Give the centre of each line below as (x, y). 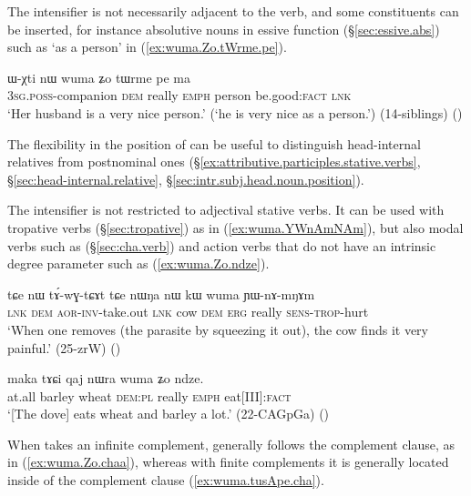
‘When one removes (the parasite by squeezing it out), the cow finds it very (218, 329)
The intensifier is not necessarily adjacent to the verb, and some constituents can (233, 11)
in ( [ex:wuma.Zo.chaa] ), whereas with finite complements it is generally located (228, 462)
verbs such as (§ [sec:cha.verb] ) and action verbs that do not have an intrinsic (222, 245)
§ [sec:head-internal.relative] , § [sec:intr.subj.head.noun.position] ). (186, 179)
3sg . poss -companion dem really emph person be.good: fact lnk (179, 95)
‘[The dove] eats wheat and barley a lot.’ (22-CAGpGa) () (169, 414)
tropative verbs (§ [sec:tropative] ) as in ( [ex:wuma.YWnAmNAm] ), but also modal (235, 227)
